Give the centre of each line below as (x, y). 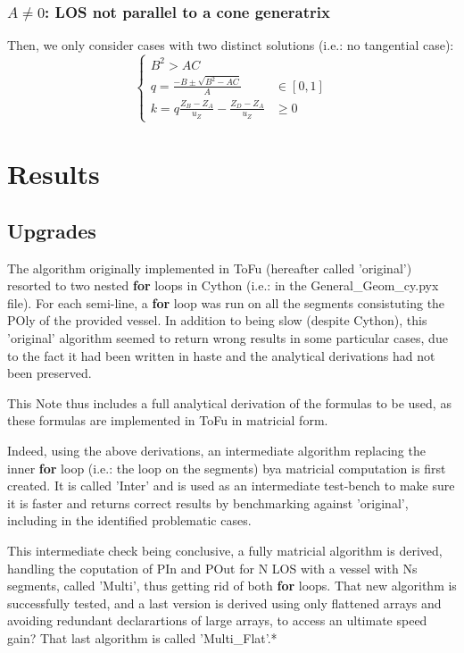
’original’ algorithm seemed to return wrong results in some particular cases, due (228, 337)
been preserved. (50, 373)
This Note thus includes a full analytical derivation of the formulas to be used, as (229, 402)
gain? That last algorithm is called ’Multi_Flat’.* (142, 637)
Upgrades (52, 230)
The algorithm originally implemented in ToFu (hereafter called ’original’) (210, 268)
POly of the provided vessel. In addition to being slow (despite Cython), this (217, 320)
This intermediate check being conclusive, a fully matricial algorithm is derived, (225, 550)
